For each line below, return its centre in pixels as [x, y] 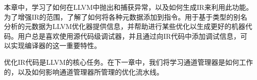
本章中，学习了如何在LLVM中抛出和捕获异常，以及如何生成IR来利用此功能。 [128, 7]
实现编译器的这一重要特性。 [56, 45]
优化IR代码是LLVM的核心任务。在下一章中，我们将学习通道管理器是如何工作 [128, 62]
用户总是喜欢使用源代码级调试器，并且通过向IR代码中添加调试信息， [129, 36]
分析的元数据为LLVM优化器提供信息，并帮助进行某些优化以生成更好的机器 [125, 26]
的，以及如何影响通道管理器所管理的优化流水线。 [84, 71]
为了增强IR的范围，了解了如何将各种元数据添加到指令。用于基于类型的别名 [126, 16]
